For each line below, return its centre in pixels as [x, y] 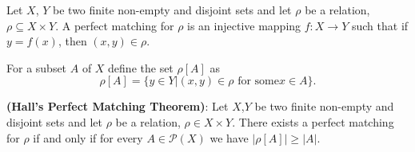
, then [72, 41]
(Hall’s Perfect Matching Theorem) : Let [118, 106]
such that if [380, 25]
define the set [141, 67]
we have [229, 137]
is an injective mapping [244, 25]
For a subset [37, 67]
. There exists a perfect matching [313, 121]
